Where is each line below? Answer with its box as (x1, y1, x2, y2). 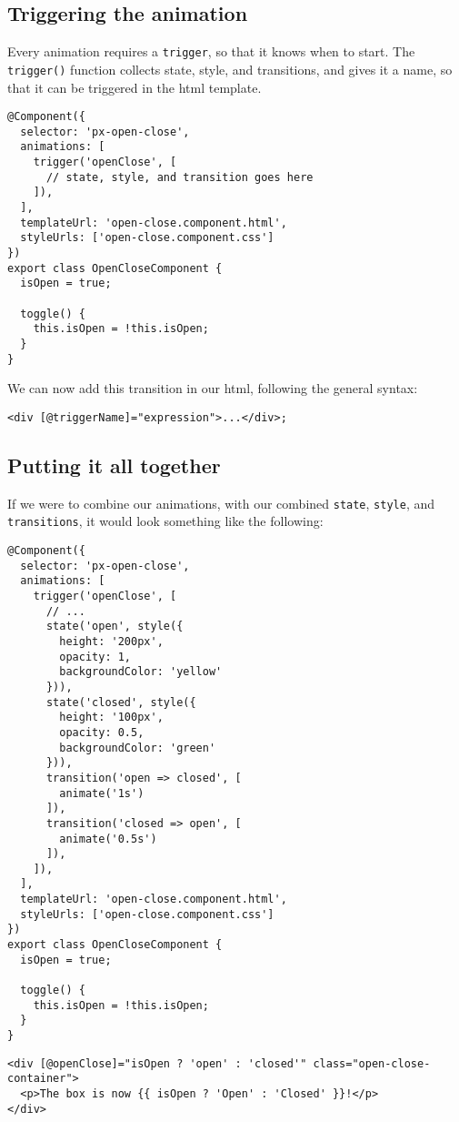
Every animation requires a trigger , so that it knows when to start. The (7, 42, 415, 61)
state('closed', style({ (45, 695, 196, 709)
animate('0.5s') (59, 832, 157, 845)
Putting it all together (7, 450, 221, 479)
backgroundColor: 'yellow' (59, 665, 223, 679)
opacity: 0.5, (59, 725, 145, 739)
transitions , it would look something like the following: (7, 511, 324, 531)
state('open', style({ (45, 620, 184, 633)
